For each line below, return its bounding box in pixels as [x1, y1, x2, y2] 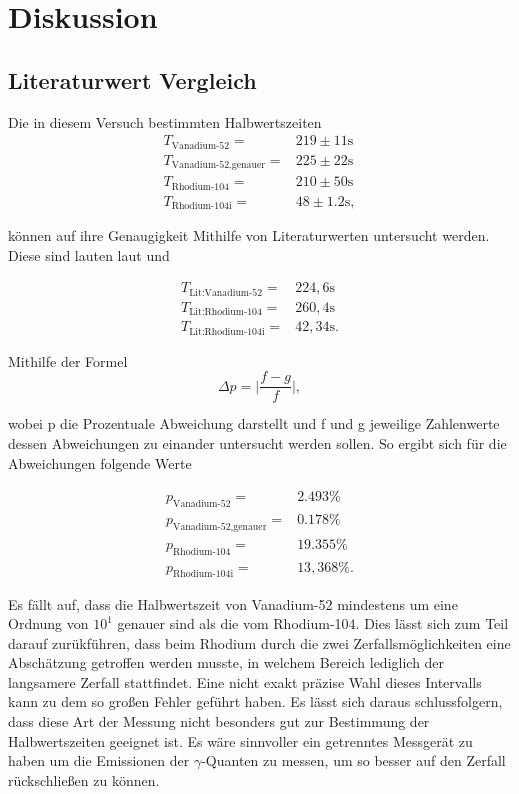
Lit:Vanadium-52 [189, 287, 263, 298]
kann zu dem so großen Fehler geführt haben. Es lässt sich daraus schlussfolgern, [8, 691, 503, 712]
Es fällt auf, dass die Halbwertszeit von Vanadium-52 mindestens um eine [8, 593, 458, 614]
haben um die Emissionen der [8, 750, 190, 771]
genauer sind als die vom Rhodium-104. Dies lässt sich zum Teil [117, 613, 509, 634]
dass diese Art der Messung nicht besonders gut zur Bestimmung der [8, 711, 430, 732]
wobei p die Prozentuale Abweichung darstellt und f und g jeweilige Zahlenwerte [8, 413, 500, 434]
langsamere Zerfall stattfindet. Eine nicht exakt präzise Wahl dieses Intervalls [8, 671, 482, 692]
